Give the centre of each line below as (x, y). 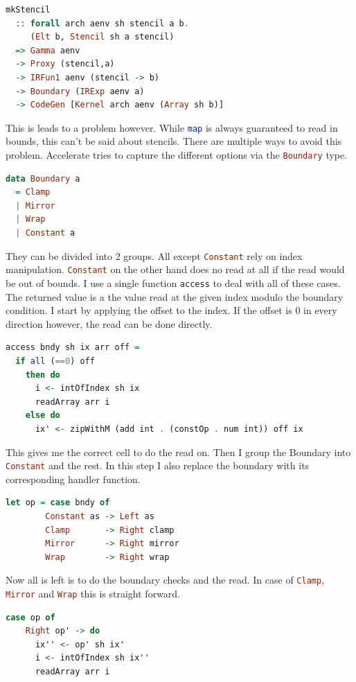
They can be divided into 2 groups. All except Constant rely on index (154, 255)
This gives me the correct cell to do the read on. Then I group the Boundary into (178, 452)
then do (43, 375)
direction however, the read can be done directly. (109, 323)
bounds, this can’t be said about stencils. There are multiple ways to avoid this (174, 141)
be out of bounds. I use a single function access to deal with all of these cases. (173, 282)
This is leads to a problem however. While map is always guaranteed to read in (172, 127)
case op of (30, 617)
